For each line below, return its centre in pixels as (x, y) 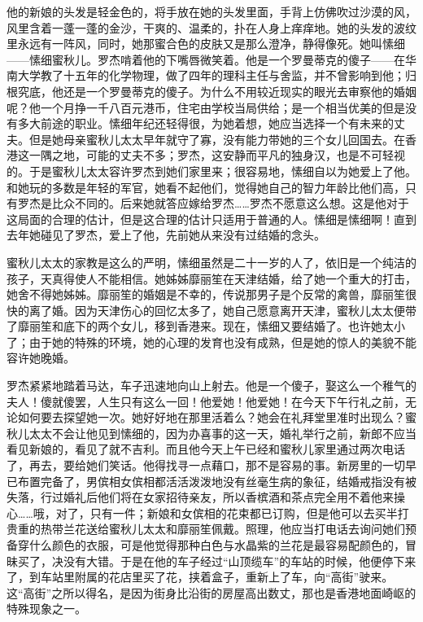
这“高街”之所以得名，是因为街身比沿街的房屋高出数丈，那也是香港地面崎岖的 (211, 592)
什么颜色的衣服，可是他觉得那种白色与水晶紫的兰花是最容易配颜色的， (217, 545)
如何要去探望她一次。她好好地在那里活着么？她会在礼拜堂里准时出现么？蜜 (217, 417)
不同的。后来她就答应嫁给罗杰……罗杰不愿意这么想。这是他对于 (242, 203)
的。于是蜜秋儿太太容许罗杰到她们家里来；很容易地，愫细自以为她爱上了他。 (211, 171)
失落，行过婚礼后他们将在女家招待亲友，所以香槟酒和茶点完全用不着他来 (200, 497)
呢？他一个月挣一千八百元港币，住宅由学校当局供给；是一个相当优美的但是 (206, 107)
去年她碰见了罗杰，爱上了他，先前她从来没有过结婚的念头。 (166, 235)
